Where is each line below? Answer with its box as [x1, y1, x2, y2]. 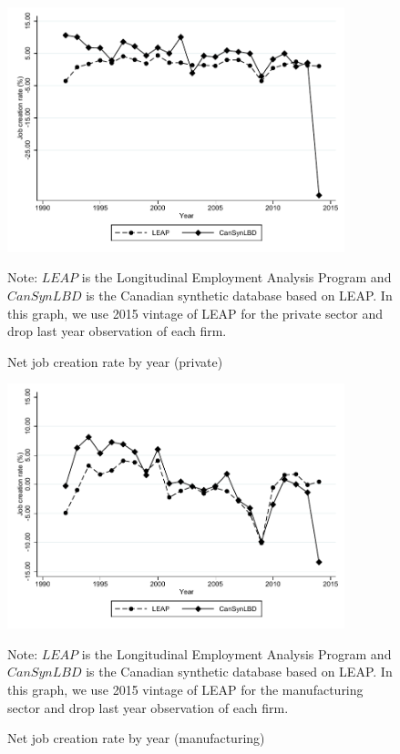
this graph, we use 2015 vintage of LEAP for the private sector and [7, 303, 384, 322]
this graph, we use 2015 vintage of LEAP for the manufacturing [7, 679, 364, 698]
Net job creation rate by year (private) [7, 352, 223, 371]
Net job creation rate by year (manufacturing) [7, 729, 265, 748]
